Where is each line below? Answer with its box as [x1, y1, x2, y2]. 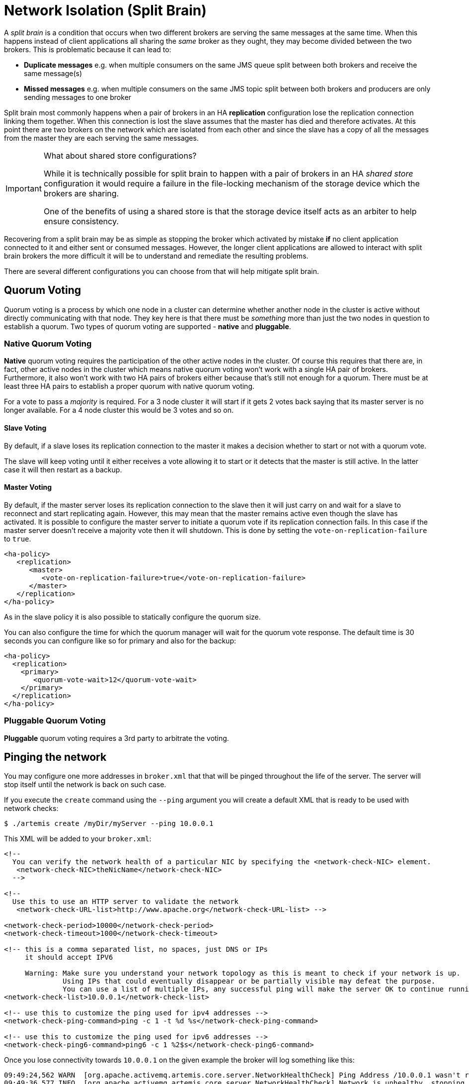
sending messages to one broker [24, 92, 132, 101]
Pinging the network [4, 750, 107, 763]
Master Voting [4, 483, 52, 492]
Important [5, 183, 42, 193]
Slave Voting [4, 423, 47, 432]
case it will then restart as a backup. [4, 465, 122, 474]
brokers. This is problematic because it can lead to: [4, 45, 171, 54]
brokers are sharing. [43, 188, 119, 198]
